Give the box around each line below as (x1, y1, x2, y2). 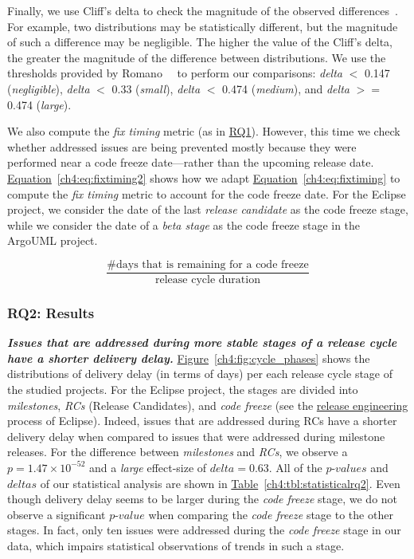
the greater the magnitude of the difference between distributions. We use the (7, 49, 386, 65)
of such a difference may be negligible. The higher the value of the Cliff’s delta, (7, 33, 393, 50)
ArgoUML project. (7, 232, 98, 249)
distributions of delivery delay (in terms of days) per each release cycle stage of (7, 365, 393, 382)
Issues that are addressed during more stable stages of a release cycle (7, 334, 397, 351)
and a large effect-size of (89, 459, 207, 475)
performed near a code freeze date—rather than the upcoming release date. (7, 154, 374, 171)
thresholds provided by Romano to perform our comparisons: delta (7, 65, 342, 81)
